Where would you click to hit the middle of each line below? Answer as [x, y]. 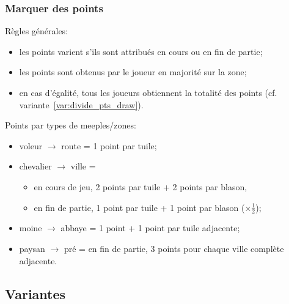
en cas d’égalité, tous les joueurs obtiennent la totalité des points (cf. [148, 92]
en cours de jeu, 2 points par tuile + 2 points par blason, [141, 186]
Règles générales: [37, 31]
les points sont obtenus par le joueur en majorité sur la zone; [133, 72]
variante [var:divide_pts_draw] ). [81, 104]
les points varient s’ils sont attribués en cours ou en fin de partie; [141, 51]
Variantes [35, 293]
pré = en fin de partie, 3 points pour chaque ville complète [174, 248]
